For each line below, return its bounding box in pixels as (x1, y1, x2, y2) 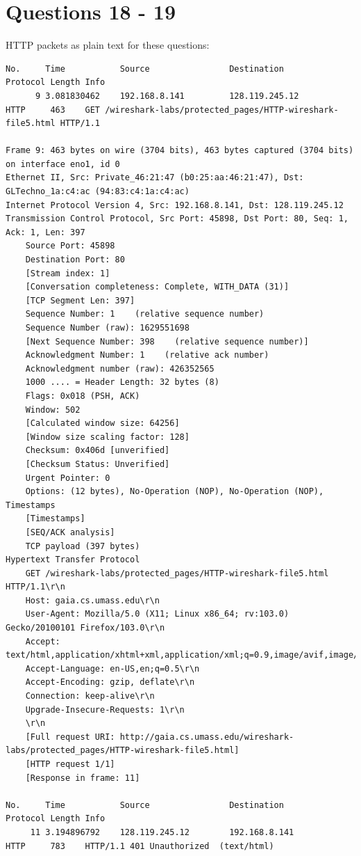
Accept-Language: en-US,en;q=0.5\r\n (25, 663, 200, 674)
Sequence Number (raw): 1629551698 (25, 323, 190, 333)
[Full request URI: (25, 731, 115, 742)
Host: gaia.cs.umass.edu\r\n (25, 595, 160, 605)
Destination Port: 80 (25, 255, 125, 265)
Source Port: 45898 (25, 241, 115, 251)
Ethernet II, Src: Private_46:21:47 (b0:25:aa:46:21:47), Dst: (6, 173, 304, 183)
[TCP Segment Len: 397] (25, 295, 135, 306)
